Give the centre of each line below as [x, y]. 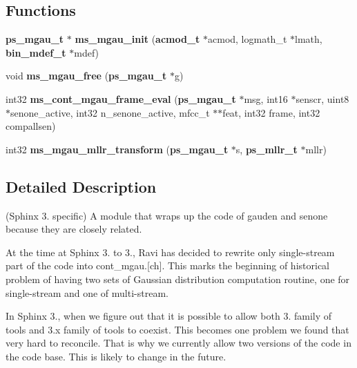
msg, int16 [266, 98]
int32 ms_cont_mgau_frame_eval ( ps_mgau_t [121, 98]
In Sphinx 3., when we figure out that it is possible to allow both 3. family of [169, 316]
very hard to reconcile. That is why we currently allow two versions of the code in [178, 343]
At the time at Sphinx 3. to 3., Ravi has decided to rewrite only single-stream [170, 252]
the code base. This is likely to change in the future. [116, 356]
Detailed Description [81, 186]
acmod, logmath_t [248, 39]
